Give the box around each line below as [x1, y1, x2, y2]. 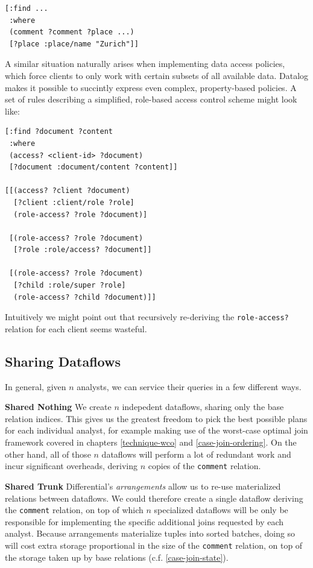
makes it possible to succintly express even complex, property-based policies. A [5, 81, 297, 93]
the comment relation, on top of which [5, 503, 144, 516]
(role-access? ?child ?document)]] [13, 292, 156, 301]
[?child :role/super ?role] [13, 281, 126, 290]
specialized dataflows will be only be [154, 503, 288, 516]
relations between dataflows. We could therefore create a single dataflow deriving [5, 491, 303, 504]
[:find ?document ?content [5, 127, 113, 136]
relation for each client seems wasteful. [5, 322, 147, 335]
